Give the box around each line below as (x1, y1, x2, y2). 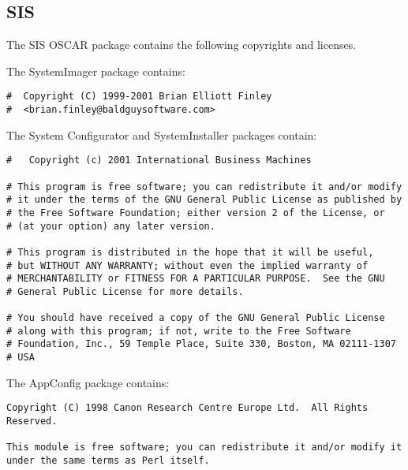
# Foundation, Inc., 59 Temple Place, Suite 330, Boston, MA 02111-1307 (6, 338, 396, 350)
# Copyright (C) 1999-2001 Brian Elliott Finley (6, 91, 272, 103)
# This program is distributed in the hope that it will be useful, (6, 246, 374, 258)
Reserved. (6, 416, 58, 427)
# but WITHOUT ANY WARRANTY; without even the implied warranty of (6, 259, 369, 271)
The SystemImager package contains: (6, 62, 185, 79)
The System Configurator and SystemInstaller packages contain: (6, 126, 317, 143)
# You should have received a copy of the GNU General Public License (6, 312, 385, 324)
